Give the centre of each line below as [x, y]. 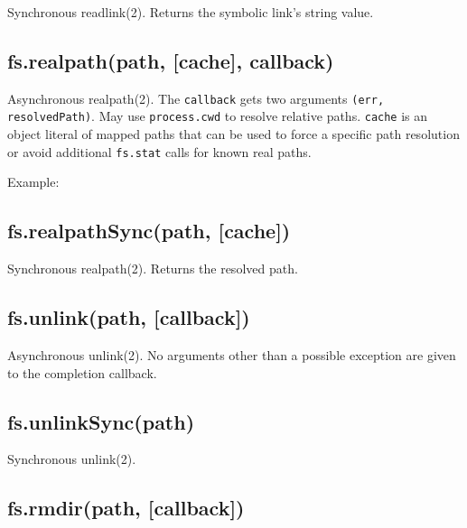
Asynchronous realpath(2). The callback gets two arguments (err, [196, 98]
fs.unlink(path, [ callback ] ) [129, 317]
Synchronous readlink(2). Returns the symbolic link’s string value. [191, 12]
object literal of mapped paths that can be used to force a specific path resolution [233, 134]
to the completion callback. [82, 372]
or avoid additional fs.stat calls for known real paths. [159, 151]
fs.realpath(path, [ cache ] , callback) [171, 60]
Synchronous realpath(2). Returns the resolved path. [153, 269]
